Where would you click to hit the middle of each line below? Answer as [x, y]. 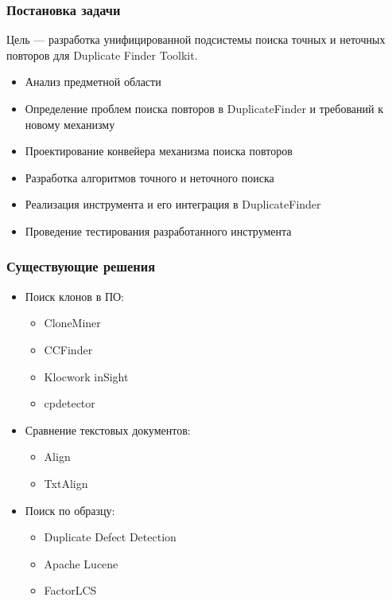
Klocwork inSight [86, 376]
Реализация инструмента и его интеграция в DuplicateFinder [173, 204]
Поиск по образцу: [70, 510]
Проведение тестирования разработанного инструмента [158, 230]
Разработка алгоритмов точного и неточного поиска [149, 177]
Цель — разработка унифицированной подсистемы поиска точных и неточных [196, 39]
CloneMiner [72, 323]
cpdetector [70, 403]
